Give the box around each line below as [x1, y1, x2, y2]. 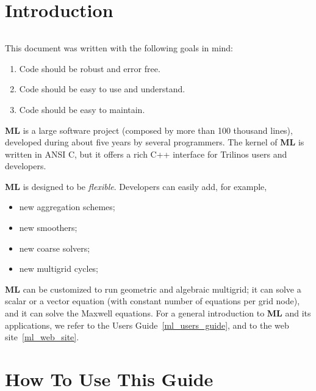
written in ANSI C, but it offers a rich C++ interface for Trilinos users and [5, 147, 287, 160]
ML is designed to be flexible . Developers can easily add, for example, [5, 180, 267, 192]
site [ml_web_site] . [5, 331, 79, 343]
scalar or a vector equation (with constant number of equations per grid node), [5, 294, 300, 307]
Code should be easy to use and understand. [19, 82, 185, 95]
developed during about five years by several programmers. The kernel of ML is [5, 136, 304, 148]
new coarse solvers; [19, 241, 90, 254]
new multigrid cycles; [19, 262, 99, 275]
